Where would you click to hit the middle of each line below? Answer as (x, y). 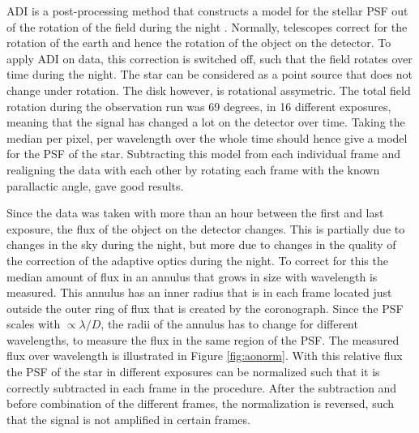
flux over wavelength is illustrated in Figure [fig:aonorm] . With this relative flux (205, 356)
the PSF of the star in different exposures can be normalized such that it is (193, 372)
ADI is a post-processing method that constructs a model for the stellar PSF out (207, 11)
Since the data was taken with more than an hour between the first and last (195, 213)
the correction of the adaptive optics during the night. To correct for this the (197, 260)
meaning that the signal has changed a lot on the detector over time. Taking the (206, 122)
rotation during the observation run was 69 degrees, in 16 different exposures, (199, 106)
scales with (34, 324)
